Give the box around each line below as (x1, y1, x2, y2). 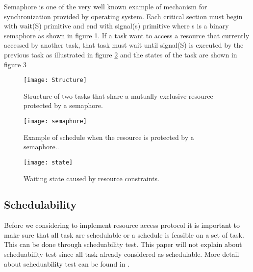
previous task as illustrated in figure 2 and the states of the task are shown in (4, 49, 237, 59)
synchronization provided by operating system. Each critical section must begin (4, 11, 243, 21)
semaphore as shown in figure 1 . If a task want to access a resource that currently (4, 30, 250, 40)
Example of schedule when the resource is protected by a (24, 132, 194, 142)
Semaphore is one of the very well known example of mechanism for (4, 1, 207, 11)
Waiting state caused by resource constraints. (24, 173, 159, 183)
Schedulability (4, 197, 77, 212)
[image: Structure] (24, 77, 87, 84)
